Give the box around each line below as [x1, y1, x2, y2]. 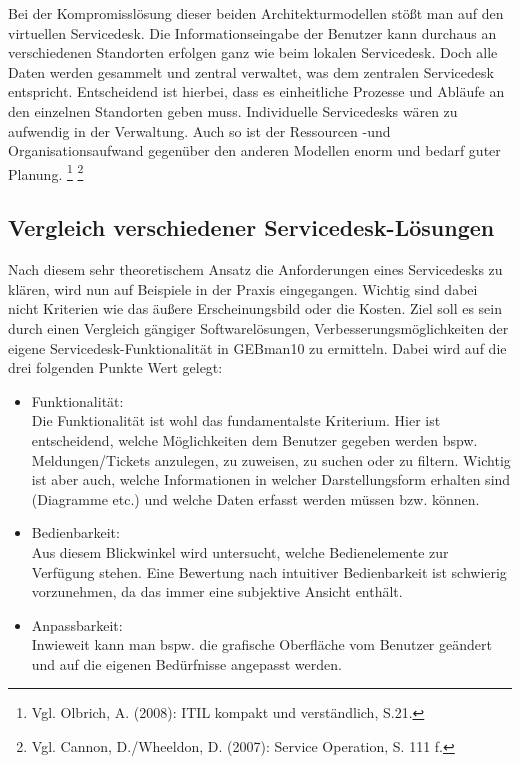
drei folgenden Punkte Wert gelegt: [8, 357, 223, 378]
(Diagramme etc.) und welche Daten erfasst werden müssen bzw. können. [31, 488, 480, 509]
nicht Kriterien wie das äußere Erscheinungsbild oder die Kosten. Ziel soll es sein [8, 298, 503, 319]
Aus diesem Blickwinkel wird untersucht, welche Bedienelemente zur [31, 541, 449, 562]
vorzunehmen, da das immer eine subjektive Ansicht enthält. [31, 581, 403, 602]
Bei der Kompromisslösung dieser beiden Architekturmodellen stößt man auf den [8, 3, 504, 23]
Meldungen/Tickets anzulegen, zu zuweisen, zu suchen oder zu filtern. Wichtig [31, 449, 511, 470]
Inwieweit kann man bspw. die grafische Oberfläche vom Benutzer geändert [31, 634, 492, 655]
